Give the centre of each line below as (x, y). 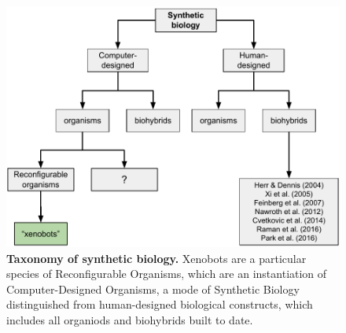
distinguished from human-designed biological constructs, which (160, 304)
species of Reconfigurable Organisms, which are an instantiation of (167, 274)
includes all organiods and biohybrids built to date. (130, 319)
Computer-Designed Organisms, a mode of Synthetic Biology (153, 289)
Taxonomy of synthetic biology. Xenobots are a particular (156, 258)
